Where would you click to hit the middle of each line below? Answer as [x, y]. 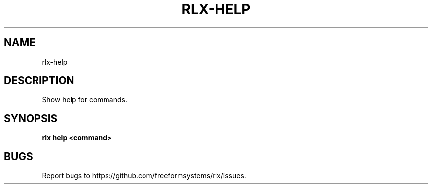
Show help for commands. [85, 100]
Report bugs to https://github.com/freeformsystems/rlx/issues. [144, 176]
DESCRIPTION [39, 81]
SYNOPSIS [31, 118]
